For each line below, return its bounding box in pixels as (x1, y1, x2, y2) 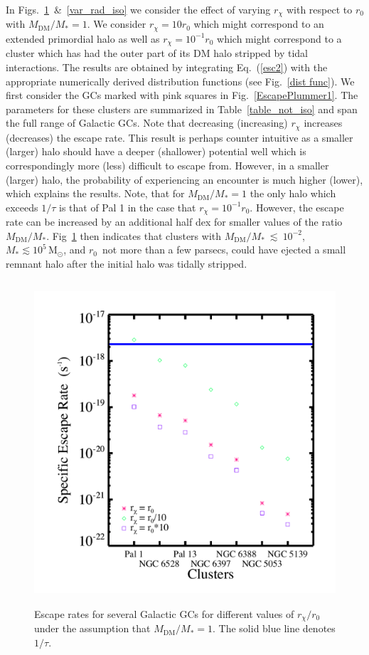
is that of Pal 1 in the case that (59, 199, 196, 214)
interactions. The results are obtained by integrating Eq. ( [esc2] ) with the (6, 59, 328, 74)
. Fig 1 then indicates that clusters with (46, 228, 221, 243)
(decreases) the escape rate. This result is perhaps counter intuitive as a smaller (6, 130, 353, 145)
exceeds (6, 199, 38, 214)
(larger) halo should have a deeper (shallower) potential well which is (6, 144, 306, 159)
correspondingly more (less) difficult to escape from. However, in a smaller (6, 157, 329, 172)
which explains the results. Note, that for (6, 186, 185, 201)
